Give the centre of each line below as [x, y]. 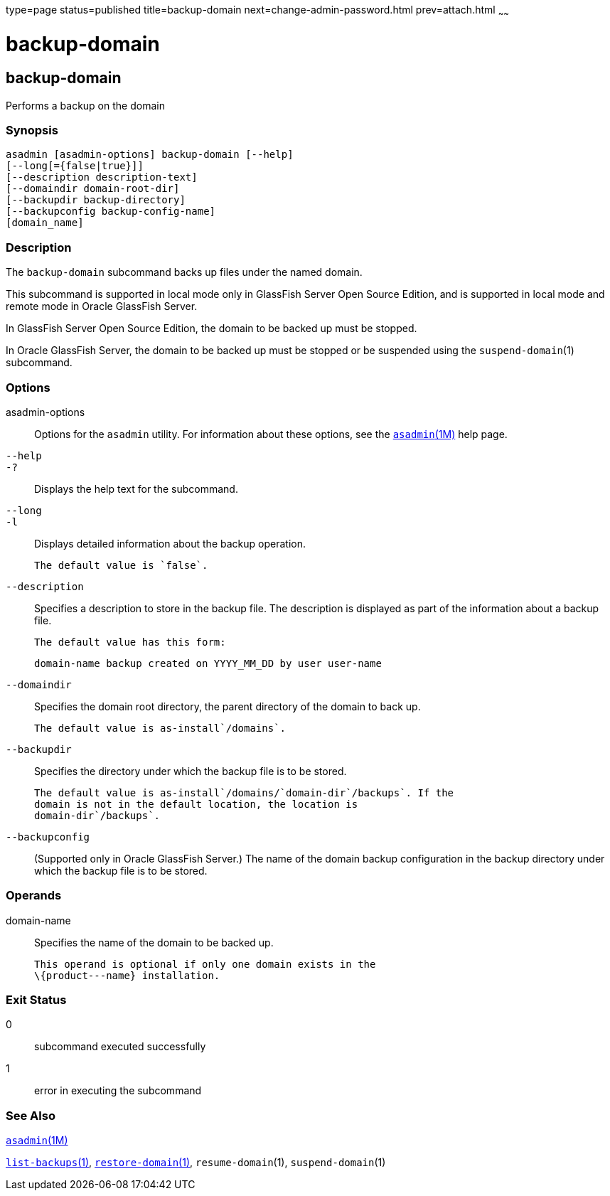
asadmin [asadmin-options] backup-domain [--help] [150, 155]
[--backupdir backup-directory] [96, 200]
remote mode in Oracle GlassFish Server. [102, 306]
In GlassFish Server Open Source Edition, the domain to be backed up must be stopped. [212, 329]
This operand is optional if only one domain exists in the [205, 964]
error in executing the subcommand [118, 1091]
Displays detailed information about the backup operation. [170, 543]
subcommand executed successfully [120, 1047]
